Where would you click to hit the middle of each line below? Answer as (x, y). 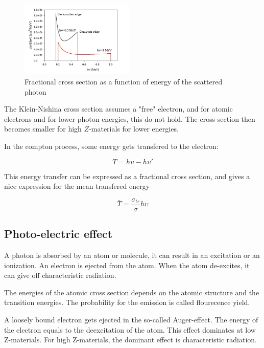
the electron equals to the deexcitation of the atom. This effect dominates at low (130, 329)
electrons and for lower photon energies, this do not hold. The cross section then (130, 118)
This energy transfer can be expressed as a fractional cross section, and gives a (127, 176)
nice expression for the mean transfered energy (77, 186)
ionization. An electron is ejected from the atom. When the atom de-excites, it (127, 265)
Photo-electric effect (58, 234)
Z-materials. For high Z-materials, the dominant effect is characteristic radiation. (130, 340)
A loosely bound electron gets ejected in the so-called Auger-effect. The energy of (131, 320)
